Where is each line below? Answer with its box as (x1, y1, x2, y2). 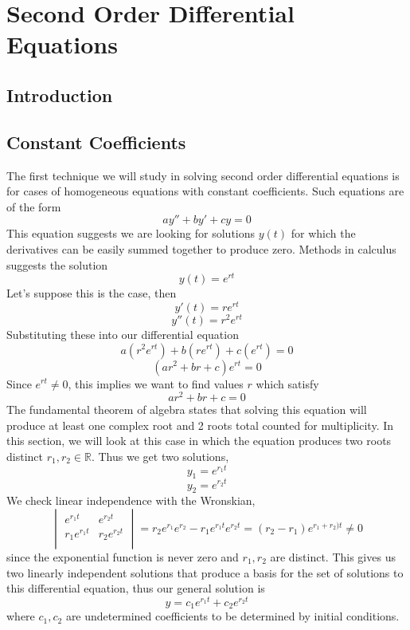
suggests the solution (6, 256, 108, 273)
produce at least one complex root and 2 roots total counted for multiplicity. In (6, 416, 394, 433)
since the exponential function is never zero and (6, 548, 239, 565)
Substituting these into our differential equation (6, 325, 239, 342)
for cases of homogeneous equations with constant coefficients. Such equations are (6, 183, 404, 199)
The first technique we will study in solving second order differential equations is (6, 167, 400, 183)
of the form (6, 198, 61, 215)
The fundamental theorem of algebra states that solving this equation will (6, 401, 367, 418)
